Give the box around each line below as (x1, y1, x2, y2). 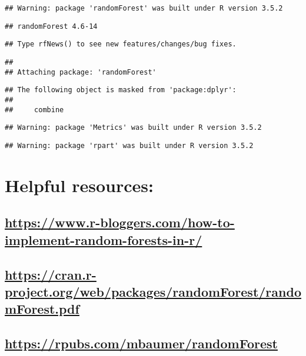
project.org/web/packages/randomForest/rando (5, 282, 301, 300)
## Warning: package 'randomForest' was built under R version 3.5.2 (5, 4, 283, 12)
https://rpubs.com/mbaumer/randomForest (5, 334, 278, 352)
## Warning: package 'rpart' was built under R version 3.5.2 (5, 141, 254, 150)
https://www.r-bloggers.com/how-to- (5, 213, 235, 231)
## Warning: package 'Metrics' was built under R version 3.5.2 (5, 123, 262, 132)
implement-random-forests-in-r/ (5, 230, 202, 248)
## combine (5, 105, 64, 114)
